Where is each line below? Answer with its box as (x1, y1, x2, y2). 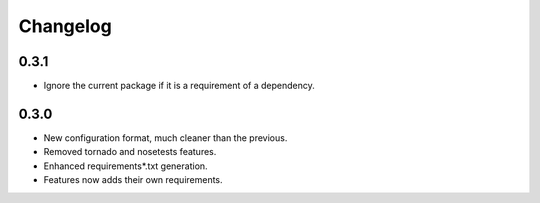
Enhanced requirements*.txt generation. (43, 160, 209, 172)
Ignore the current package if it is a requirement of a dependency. (43, 80, 315, 92)
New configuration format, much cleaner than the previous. (43, 131, 288, 144)
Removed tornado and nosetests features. (43, 146, 217, 158)
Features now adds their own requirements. (43, 174, 224, 186)
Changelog (18, 15, 112, 37)
